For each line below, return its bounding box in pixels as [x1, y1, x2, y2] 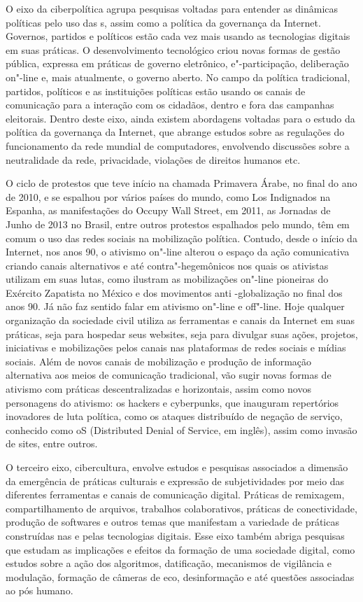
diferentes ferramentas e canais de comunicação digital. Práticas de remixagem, [6, 487, 345, 502]
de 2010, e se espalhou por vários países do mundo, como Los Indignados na [6, 189, 331, 204]
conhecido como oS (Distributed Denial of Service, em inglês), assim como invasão [6, 422, 357, 437]
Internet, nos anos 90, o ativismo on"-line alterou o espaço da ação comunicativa [6, 244, 350, 259]
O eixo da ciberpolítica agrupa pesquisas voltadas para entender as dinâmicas [6, 1, 339, 15]
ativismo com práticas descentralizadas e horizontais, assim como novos [6, 381, 311, 396]
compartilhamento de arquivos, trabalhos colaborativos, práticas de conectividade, [6, 500, 357, 515]
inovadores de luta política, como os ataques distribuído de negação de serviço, [6, 409, 343, 423]
